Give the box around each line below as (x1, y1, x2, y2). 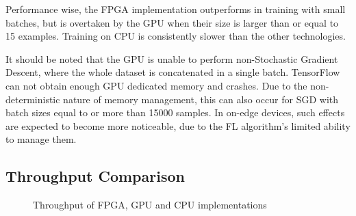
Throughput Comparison (5, 165, 185, 187)
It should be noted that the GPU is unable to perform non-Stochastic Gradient (5, 51, 338, 66)
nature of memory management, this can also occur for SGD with (63, 92, 339, 106)
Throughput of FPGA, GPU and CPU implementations (33, 198, 267, 212)
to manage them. (5, 132, 77, 146)
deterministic (5, 92, 60, 106)
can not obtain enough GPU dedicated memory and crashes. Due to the (5, 78, 307, 92)
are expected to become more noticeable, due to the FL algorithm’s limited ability (5, 118, 351, 133)
